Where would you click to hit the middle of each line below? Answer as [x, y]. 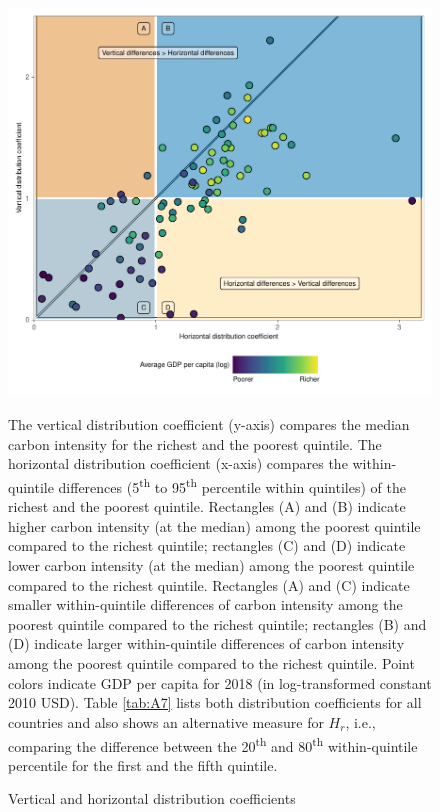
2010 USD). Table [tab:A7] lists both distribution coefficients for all [215, 702]
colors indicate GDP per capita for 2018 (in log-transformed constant [220, 682]
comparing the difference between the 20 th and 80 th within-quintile [213, 744]
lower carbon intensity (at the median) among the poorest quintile [211, 565]
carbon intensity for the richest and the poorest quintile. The [195, 443]
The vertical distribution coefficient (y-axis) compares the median [209, 424]
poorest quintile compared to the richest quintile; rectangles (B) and [217, 623]
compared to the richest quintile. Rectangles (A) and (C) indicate [209, 584]
